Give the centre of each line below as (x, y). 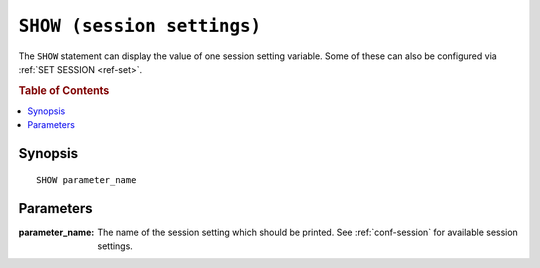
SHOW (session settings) (140, 26)
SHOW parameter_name (86, 179)
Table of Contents (64, 90)
